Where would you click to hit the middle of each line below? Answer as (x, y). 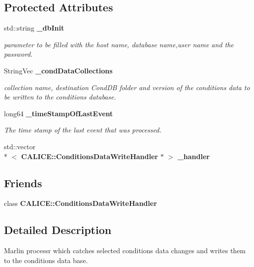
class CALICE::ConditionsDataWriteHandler (80, 203)
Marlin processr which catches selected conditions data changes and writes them (125, 250)
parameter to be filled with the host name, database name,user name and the (119, 44)
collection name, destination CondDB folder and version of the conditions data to (127, 87)
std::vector (20, 146)
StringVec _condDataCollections (58, 70)
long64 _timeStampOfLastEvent (59, 113)
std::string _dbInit (34, 28)
